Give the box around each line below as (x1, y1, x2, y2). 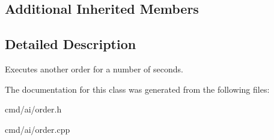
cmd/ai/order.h (5, 103, 62, 115)
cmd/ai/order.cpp (5, 123, 70, 135)
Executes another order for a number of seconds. (5, 62, 183, 75)
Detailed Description (5, 35, 136, 53)
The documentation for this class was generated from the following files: (5, 83, 270, 95)
